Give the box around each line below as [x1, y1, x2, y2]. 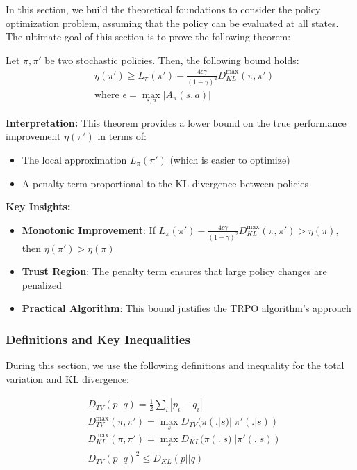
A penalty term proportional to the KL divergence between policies [22, 175, 309, 190]
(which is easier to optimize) [169, 152, 290, 167]
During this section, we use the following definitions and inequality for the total [6, 358, 344, 373]
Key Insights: [6, 199, 71, 214]
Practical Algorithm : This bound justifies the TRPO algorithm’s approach [22, 301, 351, 315]
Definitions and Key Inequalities [6, 330, 190, 347]
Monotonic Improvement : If [22, 222, 156, 237]
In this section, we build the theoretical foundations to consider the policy [6, 2, 321, 16]
